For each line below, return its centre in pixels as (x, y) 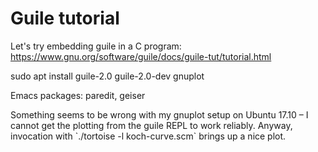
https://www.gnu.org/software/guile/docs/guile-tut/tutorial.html (141, 56)
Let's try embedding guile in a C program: (96, 46)
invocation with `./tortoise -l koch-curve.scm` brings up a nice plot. (148, 136)
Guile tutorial (65, 18)
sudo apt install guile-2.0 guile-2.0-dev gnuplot (107, 76)
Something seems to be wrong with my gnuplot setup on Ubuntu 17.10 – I (159, 114)
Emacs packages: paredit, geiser (78, 95)
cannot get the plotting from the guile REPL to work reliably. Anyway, (151, 125)
